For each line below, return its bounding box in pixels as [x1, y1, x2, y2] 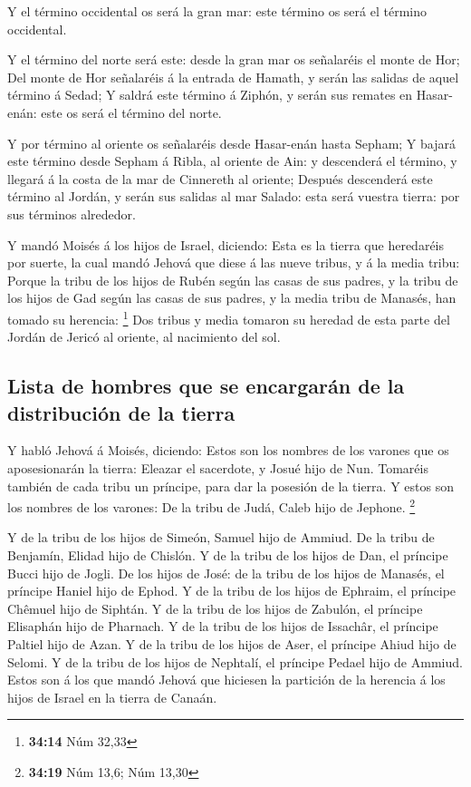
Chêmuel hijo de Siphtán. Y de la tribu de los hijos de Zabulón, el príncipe [7, 598, 423, 617]
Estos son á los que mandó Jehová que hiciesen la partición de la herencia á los [7, 670, 446, 689]
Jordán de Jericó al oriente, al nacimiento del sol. [7, 327, 281, 346]
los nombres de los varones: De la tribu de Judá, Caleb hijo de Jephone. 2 [7, 495, 416, 516]
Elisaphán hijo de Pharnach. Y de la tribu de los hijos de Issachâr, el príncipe [7, 617, 438, 636]
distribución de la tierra [7, 398, 235, 426]
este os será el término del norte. [41, 102, 222, 121]
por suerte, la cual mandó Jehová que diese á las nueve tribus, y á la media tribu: [7, 253, 460, 272]
